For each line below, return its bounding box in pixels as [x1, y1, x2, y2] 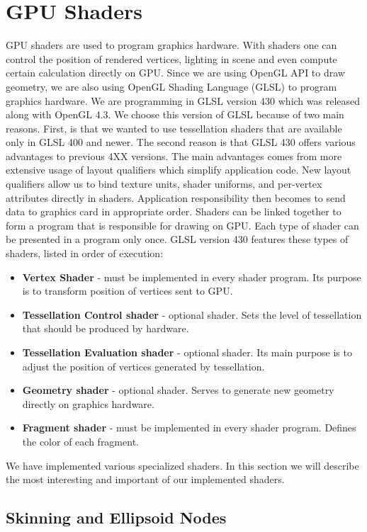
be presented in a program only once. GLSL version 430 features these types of [6, 232, 349, 247]
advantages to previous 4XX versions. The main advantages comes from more [6, 148, 342, 163]
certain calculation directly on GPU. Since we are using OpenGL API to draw [6, 65, 345, 80]
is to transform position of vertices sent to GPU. [22, 283, 233, 298]
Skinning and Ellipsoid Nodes [6, 506, 227, 528]
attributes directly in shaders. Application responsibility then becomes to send [6, 190, 346, 205]
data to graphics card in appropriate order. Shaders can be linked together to [6, 204, 341, 219]
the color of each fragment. [22, 434, 139, 448]
